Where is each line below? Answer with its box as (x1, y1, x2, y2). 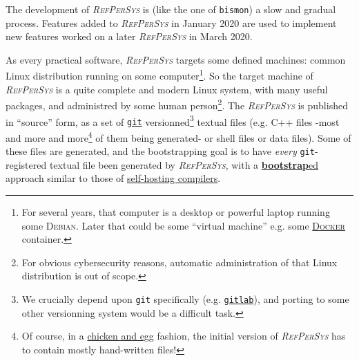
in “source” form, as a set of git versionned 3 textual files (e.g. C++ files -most (6, 112, 340, 129)
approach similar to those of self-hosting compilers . (6, 171, 221, 185)
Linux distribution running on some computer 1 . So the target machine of (6, 66, 313, 83)
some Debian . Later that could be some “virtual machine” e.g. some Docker (21, 218, 345, 232)
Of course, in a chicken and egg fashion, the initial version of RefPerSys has (21, 328, 346, 343)
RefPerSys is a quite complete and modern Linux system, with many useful (6, 82, 328, 96)
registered (6, 157, 47, 172)
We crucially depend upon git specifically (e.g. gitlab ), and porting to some (21, 291, 349, 306)
